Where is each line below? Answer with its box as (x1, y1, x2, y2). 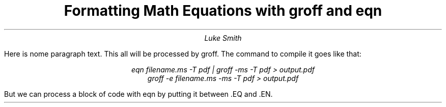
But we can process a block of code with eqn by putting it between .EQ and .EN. (4, 89, 273, 98)
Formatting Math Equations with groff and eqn (64, 2, 382, 19)
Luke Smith (204, 33, 242, 42)
